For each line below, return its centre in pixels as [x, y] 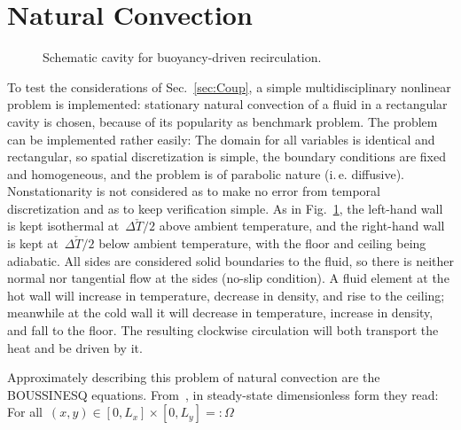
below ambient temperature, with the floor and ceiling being [262, 243]
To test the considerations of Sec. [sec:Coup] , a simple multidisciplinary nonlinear [229, 86]
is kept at [33, 243]
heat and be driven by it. [75, 347]
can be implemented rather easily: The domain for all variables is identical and [221, 139]
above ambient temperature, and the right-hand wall [302, 226]
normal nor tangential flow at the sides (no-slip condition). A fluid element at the [228, 278]
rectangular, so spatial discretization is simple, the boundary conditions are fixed [227, 156]
